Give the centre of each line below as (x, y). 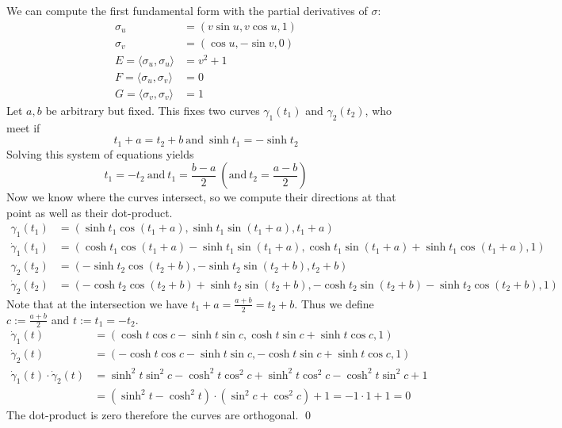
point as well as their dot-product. (90, 212)
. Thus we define (334, 303)
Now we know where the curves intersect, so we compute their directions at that (201, 197)
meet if (23, 127)
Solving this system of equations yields (100, 153)
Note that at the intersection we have (97, 303)
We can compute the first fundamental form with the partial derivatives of (187, 10)
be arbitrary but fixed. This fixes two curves (153, 110)
